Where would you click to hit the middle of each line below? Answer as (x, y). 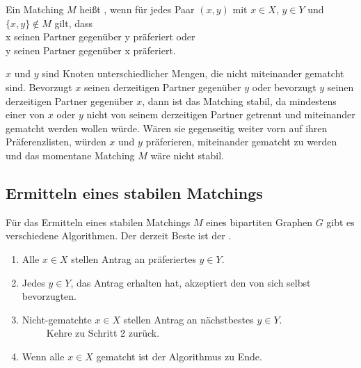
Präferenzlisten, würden (56, 142)
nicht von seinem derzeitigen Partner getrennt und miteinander (221, 114)
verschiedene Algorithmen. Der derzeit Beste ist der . (119, 235)
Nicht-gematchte (57, 319)
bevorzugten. (49, 296)
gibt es (340, 222)
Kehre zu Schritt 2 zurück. (103, 333)
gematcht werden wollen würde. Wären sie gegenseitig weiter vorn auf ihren (167, 128)
